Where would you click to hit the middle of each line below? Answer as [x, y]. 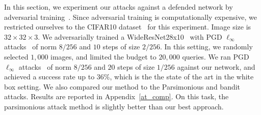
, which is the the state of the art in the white [182, 77]
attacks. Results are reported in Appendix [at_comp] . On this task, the [116, 96]
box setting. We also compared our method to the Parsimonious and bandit [122, 86]
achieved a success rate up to [49, 77]
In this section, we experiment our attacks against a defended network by [119, 7]
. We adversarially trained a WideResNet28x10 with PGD [130, 36]
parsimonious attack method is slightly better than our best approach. [114, 106]
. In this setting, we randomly [206, 47]
